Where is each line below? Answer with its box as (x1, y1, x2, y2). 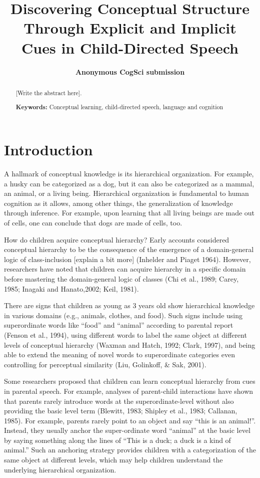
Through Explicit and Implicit (23, 18, 236, 38)
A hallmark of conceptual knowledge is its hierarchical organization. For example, (4, 168, 254, 179)
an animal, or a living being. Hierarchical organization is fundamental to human (4, 188, 249, 198)
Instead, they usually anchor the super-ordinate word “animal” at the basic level (4, 425, 250, 435)
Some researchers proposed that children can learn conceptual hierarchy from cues (4, 376, 255, 386)
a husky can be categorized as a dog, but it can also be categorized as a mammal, (4, 178, 254, 188)
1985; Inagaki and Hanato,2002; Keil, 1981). (4, 283, 139, 294)
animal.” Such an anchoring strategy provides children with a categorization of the (4, 444, 256, 455)
